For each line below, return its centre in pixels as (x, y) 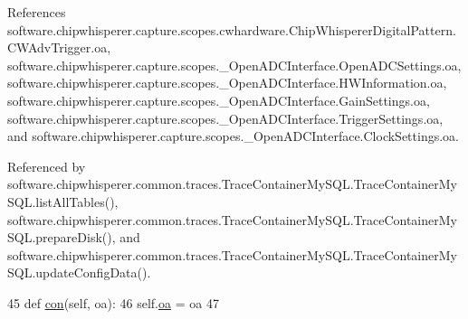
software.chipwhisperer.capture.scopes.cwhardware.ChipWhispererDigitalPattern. (232, 29)
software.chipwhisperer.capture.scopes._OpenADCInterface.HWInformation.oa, (227, 83)
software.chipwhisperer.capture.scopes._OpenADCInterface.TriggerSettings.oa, (225, 118)
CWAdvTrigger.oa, (59, 47)
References (37, 12)
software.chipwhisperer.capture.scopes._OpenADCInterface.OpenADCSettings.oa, (234, 65)
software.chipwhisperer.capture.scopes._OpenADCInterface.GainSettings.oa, (219, 100)
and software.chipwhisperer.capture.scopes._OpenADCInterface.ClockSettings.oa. (233, 136)
